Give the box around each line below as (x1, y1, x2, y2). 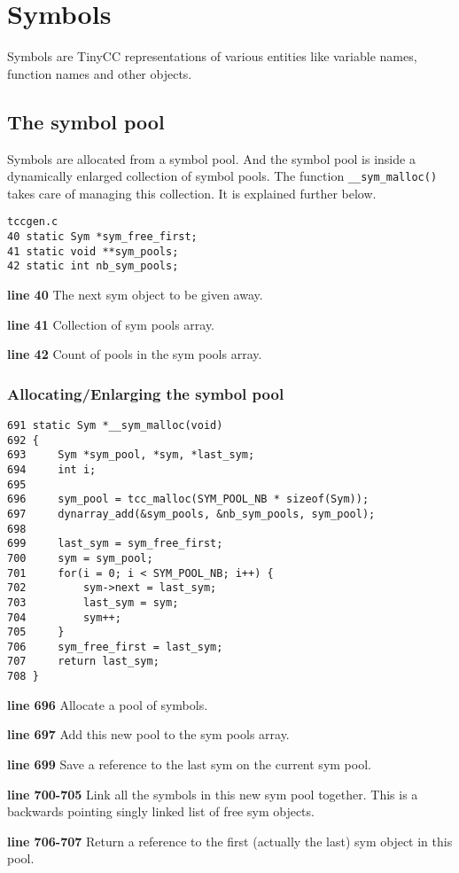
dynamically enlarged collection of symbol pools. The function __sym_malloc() (7, 167, 438, 185)
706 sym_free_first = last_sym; (7, 640, 223, 653)
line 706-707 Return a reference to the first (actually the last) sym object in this (7, 831, 453, 850)
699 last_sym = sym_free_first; (7, 537, 223, 550)
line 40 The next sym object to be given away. (7, 285, 263, 303)
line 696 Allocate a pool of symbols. (7, 695, 208, 713)
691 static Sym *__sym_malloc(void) (7, 418, 223, 432)
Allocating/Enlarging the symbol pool (7, 382, 284, 404)
